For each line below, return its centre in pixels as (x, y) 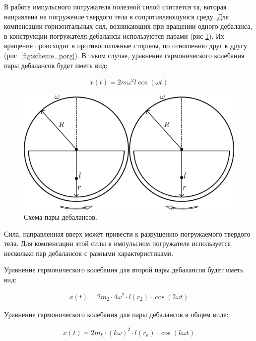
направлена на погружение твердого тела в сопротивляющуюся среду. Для (117, 16)
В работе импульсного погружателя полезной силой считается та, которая (115, 6)
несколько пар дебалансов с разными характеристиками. (89, 253)
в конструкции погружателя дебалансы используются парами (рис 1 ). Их (114, 36)
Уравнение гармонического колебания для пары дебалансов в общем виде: (116, 314)
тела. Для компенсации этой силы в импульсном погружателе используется (118, 243)
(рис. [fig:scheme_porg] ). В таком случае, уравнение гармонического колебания (124, 55)
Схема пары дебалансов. (61, 216)
